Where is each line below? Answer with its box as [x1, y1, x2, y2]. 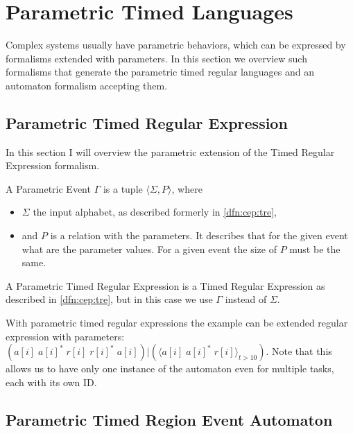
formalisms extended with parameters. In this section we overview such [6, 51, 307, 65]
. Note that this [266, 344, 332, 358]
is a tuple [103, 181, 143, 196]
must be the [289, 241, 341, 256]
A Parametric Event [6, 181, 91, 196]
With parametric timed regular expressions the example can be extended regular [6, 315, 348, 330]
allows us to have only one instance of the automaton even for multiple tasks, [6, 361, 334, 376]
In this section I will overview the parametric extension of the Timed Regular [6, 144, 335, 159]
